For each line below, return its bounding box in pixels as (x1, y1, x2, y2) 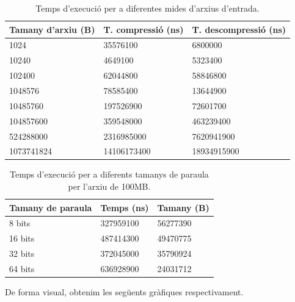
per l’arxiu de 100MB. (68, 180, 151, 193)
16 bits (9, 232, 35, 245)
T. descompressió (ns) (192, 23, 286, 35)
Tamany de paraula (9, 201, 92, 214)
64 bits (9, 262, 35, 275)
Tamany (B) (157, 201, 209, 214)
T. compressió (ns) (103, 23, 184, 35)
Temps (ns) (100, 201, 149, 214)
